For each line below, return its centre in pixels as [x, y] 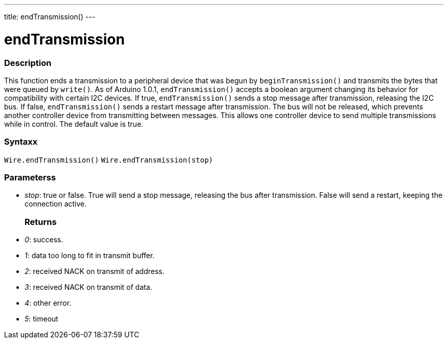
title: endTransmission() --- [50, 17]
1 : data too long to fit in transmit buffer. [90, 256]
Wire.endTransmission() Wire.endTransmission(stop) [109, 160]
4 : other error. [48, 303]
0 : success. [44, 240]
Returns [41, 222]
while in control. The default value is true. [74, 124]
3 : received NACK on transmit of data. [88, 287]
